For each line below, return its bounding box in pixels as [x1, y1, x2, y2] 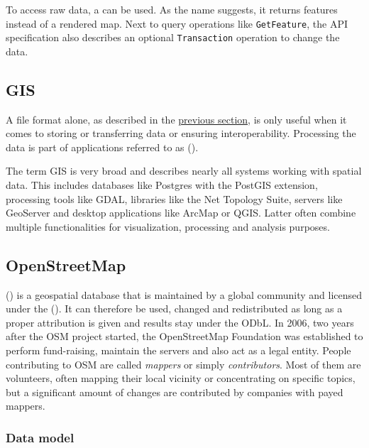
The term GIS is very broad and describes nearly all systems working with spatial [6, 163, 362, 178]
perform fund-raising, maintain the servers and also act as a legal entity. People [6, 343, 351, 358]
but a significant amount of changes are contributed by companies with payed [6, 384, 343, 399]
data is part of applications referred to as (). [6, 139, 199, 154]
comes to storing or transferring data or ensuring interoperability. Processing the [6, 126, 356, 141]
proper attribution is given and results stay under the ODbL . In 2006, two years [6, 315, 354, 329]
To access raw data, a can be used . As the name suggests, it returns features [6, 2, 338, 16]
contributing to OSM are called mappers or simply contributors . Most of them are [6, 356, 361, 371]
